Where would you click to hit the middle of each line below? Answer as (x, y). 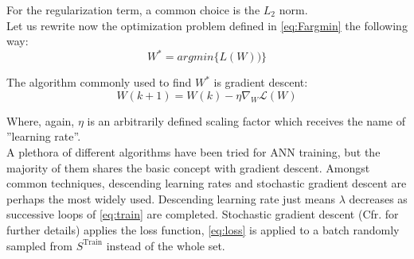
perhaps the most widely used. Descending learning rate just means (171, 198)
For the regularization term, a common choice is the (133, 10)
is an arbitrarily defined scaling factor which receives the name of (246, 120)
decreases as (378, 198)
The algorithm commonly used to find (99, 82)
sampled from (39, 245)
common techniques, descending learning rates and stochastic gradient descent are (207, 183)
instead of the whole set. (166, 245)
